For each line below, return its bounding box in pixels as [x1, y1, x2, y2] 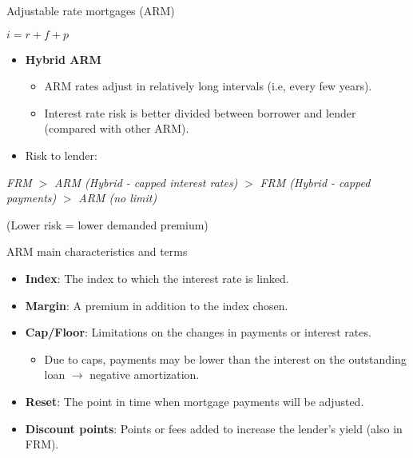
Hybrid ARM [25, 50, 101, 67]
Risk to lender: [25, 146, 97, 163]
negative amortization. [89, 366, 200, 383]
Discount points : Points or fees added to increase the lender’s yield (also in [25, 420, 403, 436]
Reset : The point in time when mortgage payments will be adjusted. [25, 392, 364, 409]
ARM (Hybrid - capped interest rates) [54, 173, 238, 190]
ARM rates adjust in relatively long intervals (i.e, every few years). [44, 78, 372, 94]
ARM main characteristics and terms [6, 243, 188, 260]
